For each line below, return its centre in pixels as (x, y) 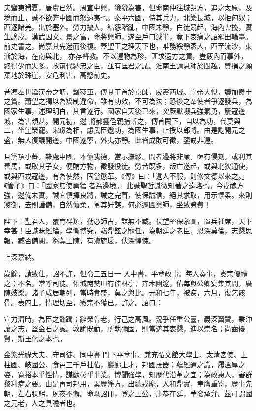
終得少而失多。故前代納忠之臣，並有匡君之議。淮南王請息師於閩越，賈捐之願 (128, 65)
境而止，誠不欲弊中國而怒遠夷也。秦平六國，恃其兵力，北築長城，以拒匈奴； (128, 17)
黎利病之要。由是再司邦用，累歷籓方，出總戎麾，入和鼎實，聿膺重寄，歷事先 (128, 384)
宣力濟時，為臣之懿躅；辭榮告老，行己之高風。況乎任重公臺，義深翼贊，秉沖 (128, 319)
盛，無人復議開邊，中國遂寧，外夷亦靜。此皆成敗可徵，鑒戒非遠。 (111, 140)
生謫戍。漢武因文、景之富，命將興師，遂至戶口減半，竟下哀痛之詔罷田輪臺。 (128, 36)
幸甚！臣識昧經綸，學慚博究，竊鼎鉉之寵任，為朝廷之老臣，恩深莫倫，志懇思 (128, 231)
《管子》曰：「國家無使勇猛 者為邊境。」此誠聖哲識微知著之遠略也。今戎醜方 (124, 185)
